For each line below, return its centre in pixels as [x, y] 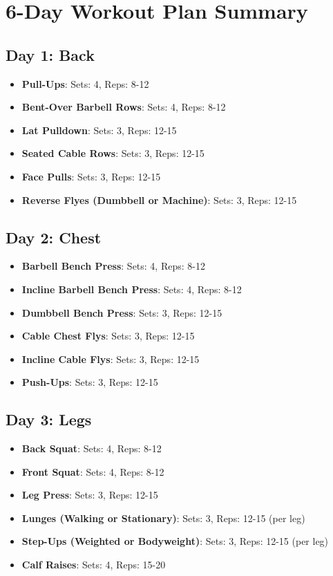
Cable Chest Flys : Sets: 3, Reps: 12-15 [108, 336]
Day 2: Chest [54, 237]
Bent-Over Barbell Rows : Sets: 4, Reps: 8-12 [124, 107]
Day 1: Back [50, 54]
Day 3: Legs [49, 419]
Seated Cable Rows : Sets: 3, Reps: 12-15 [113, 153]
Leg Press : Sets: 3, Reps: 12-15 [90, 495]
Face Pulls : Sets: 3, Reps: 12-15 [91, 176]
